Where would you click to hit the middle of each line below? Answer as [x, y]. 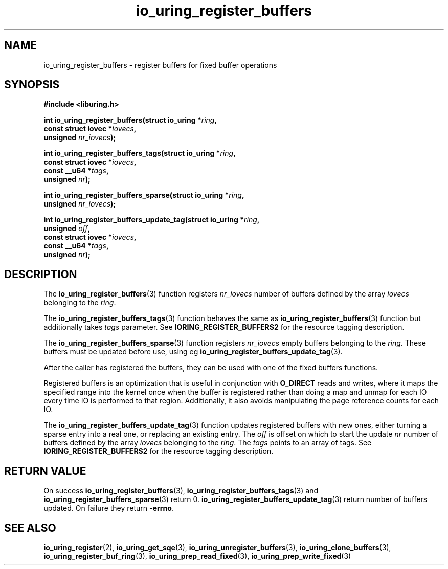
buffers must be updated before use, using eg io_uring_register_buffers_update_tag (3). [193, 352]
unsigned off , [67, 229]
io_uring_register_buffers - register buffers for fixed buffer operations [160, 65]
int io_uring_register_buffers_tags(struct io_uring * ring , [140, 153]
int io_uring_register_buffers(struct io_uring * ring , [130, 120]
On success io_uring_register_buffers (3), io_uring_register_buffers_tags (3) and [181, 491]
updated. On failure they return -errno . [109, 508]
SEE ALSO [30, 528]
